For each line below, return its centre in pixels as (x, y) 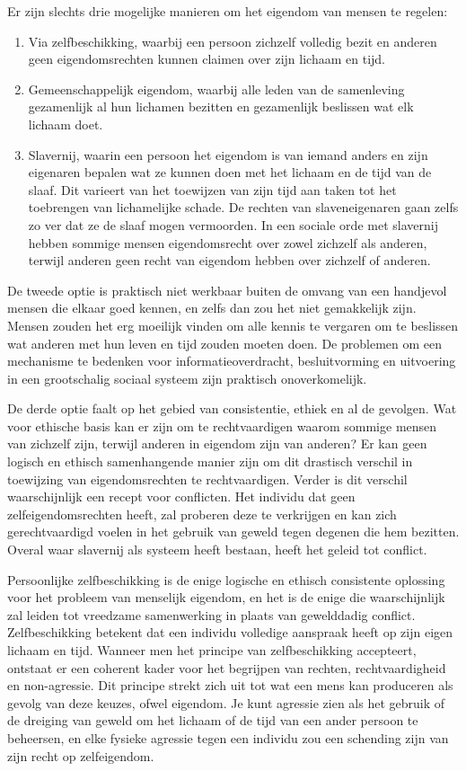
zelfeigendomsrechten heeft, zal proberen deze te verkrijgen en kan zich (202, 514)
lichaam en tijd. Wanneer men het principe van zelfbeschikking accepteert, (212, 650)
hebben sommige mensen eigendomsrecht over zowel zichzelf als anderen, (228, 242)
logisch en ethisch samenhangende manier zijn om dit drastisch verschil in (210, 461)
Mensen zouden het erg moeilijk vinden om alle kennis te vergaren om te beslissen (233, 325)
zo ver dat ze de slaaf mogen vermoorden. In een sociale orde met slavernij (233, 224)
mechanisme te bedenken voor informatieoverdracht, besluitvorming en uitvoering (232, 361)
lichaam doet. (66, 124)
